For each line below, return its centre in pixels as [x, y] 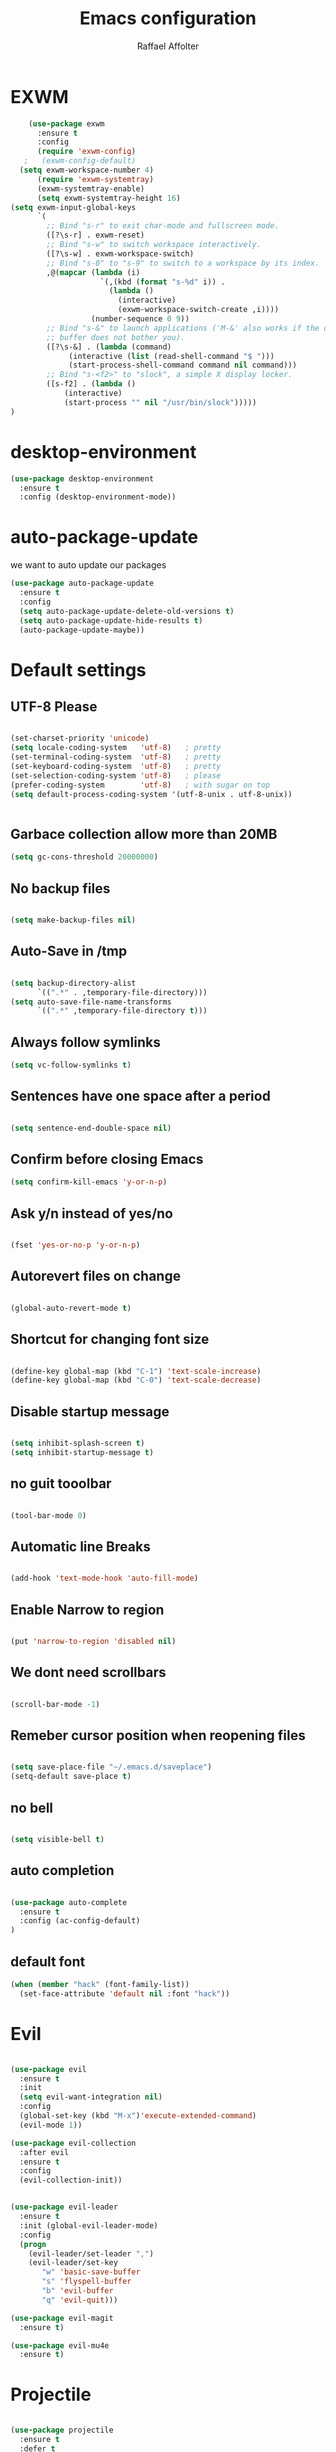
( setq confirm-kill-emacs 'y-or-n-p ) [89, 1182]
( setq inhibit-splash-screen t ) [77, 1443]
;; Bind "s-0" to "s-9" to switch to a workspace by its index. [183, 263]
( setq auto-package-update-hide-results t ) [111, 620]
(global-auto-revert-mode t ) [71, 1308]
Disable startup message [90, 1411]
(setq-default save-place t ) [71, 1777]
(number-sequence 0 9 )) [140, 319]
